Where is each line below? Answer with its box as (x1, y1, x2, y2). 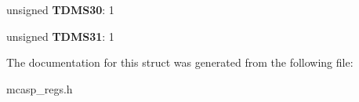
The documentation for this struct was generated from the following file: (6, 54, 354, 71)
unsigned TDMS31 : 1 (6, 27, 114, 44)
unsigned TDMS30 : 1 (6, 2, 114, 17)
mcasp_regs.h (6, 80, 73, 97)
